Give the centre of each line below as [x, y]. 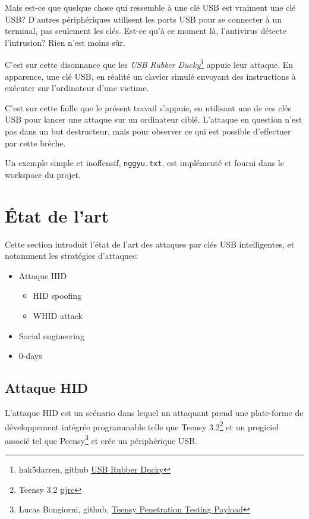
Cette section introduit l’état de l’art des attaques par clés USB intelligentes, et [150, 244]
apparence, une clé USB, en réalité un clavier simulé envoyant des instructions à [150, 76]
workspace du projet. [43, 174]
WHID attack [58, 315]
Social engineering [51, 335]
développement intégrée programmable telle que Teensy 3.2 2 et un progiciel [142, 426]
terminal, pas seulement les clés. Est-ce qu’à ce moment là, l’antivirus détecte [146, 31]
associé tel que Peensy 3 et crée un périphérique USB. [101, 439]
